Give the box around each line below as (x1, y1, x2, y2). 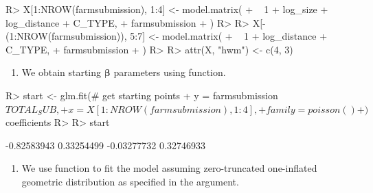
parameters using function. (113, 65, 226, 79)
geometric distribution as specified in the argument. (21, 174, 239, 188)
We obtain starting (21, 65, 102, 79)
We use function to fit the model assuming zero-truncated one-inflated (21, 161, 317, 175)
